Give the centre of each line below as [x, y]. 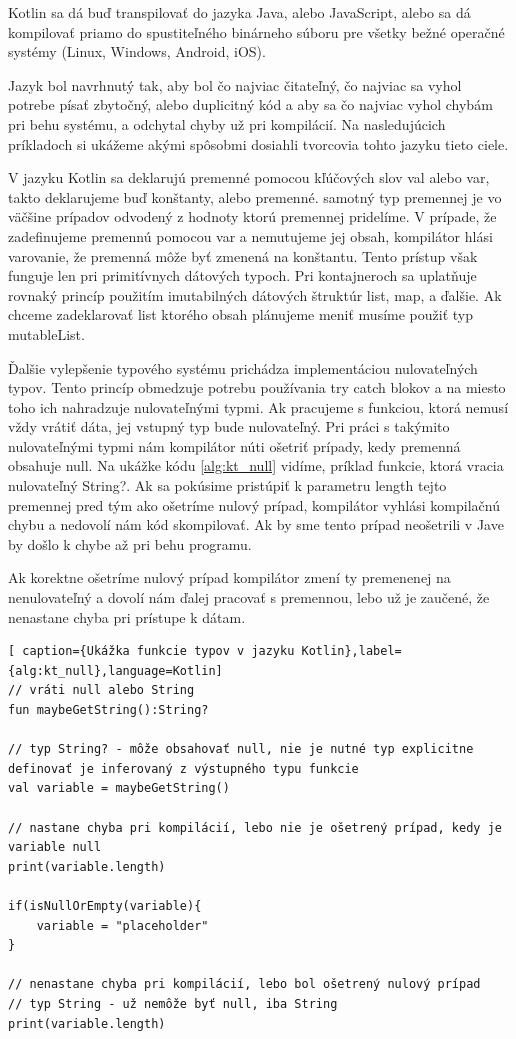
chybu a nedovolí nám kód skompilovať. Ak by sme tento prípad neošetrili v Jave [256, 524]
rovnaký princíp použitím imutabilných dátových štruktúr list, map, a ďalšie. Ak [255, 294]
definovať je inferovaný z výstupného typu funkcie [183, 768]
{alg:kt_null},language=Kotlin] [115, 670]
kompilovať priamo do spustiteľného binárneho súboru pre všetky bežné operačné [256, 31]
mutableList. [46, 333]
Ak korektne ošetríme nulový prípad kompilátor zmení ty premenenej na [229, 577]
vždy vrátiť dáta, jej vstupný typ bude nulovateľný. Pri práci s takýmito [229, 426]
